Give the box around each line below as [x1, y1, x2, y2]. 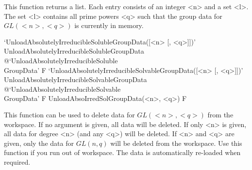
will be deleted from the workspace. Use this [110, 138, 242, 148]
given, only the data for [4, 138, 74, 148]
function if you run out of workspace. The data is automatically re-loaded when [4, 147, 241, 157]
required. [4, 156, 31, 167]
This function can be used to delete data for [4, 109, 135, 119]
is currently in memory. [74, 20, 144, 30]
